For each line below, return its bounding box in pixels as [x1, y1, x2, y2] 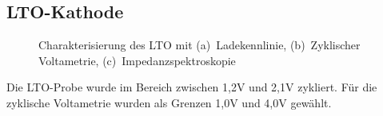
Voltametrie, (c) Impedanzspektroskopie [38, 52, 236, 68]
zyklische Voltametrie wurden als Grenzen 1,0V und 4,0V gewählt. [6, 94, 332, 110]
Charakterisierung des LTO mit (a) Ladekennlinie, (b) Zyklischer [38, 37, 361, 53]
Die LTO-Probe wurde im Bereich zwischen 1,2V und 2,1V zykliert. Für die [6, 79, 377, 95]
